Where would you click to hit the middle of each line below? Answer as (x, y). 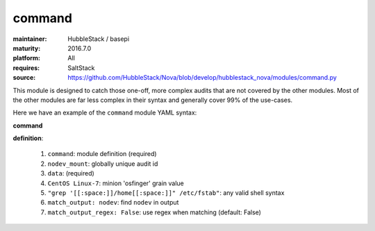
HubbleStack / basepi (99, 39)
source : (24, 78)
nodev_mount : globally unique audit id (103, 164)
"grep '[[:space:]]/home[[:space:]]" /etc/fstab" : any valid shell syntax (166, 193)
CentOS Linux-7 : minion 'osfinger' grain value (116, 183)
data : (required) (71, 173)
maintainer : (30, 39)
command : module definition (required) (102, 154)
